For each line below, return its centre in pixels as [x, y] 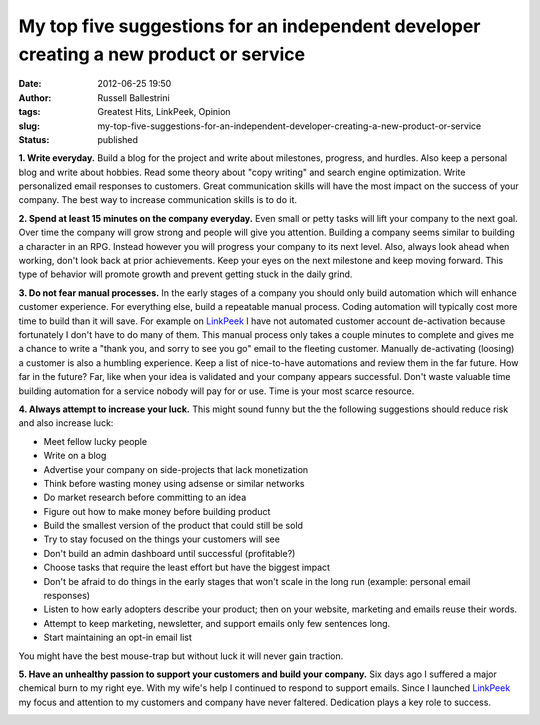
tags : [29, 112]
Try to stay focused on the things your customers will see [161, 539]
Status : [34, 139]
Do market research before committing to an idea [145, 497]
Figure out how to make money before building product [157, 511]
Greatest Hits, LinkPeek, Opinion [164, 112]
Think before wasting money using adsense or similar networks [174, 483]
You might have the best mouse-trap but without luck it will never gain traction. [181, 656]
